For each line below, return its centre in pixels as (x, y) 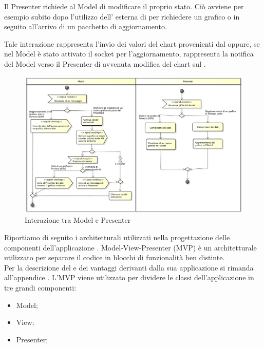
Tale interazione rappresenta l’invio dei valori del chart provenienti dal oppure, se (132, 43)
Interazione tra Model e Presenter (78, 220)
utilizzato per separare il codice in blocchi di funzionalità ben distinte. (115, 257)
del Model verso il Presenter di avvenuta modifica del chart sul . (105, 63)
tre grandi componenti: (40, 287)
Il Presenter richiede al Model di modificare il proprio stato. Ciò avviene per (124, 6)
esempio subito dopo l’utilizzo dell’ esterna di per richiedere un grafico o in (122, 16)
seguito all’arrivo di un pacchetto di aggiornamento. (86, 26)
